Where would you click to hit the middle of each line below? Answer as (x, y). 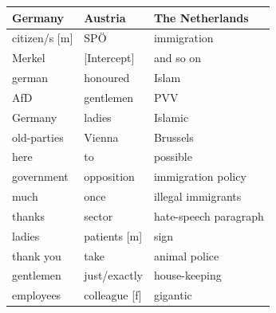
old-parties (38, 137)
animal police (186, 255)
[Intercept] (109, 58)
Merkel (29, 58)
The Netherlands (201, 17)
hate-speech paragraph (209, 215)
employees (37, 295)
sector (99, 215)
